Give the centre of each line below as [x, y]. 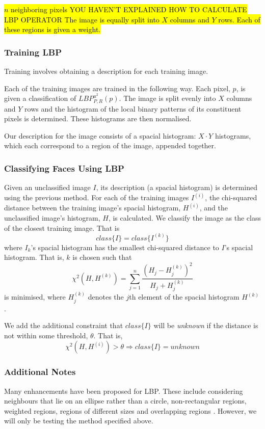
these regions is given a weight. [52, 29]
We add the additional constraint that [64, 325]
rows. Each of [239, 19]
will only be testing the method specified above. [79, 421]
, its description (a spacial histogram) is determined [177, 187]
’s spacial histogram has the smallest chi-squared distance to [125, 247]
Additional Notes [40, 372]
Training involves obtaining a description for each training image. [106, 71]
